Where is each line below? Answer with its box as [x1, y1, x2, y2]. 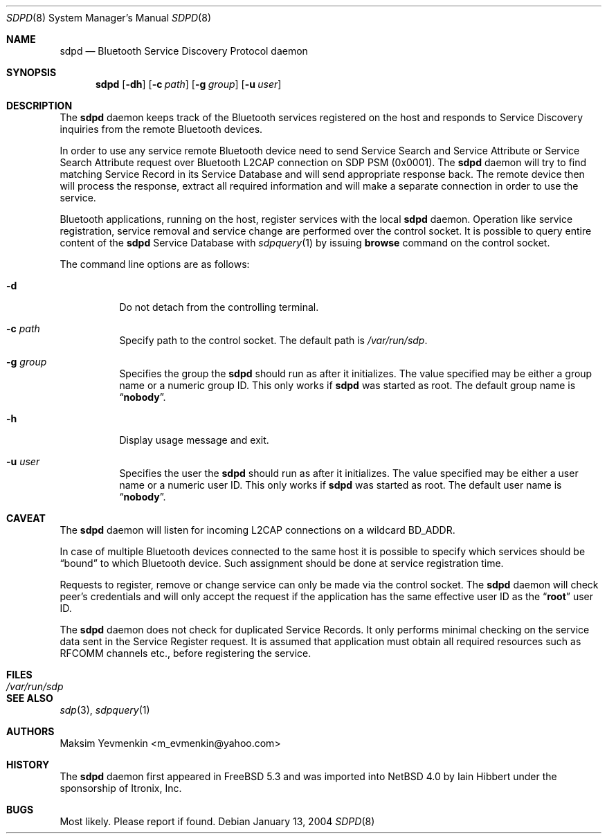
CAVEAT [6, 512, 46, 524]
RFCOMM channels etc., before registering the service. [60, 647, 311, 659]
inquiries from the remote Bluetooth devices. [60, 123, 263, 135]
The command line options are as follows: [60, 258, 250, 270]
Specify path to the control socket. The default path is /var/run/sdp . [119, 334, 428, 346]
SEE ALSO [6, 692, 53, 704]
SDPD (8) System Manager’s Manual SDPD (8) [6, 12, 211, 24]
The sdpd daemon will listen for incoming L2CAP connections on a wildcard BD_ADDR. [60, 524, 455, 536]
